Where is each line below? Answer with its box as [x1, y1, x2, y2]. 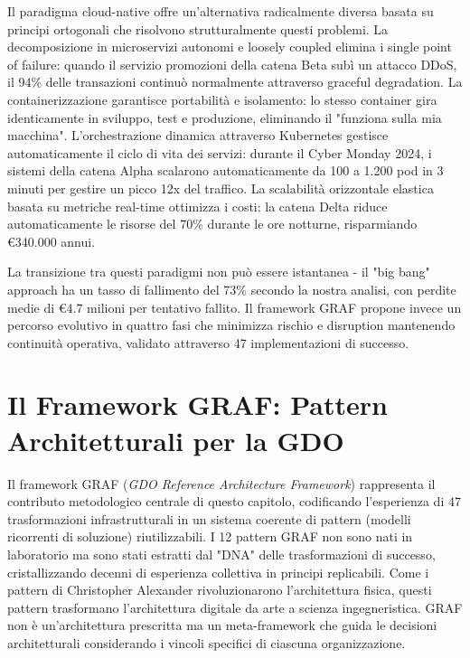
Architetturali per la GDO [7, 421, 344, 458]
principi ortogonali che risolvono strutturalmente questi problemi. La [7, 19, 389, 38]
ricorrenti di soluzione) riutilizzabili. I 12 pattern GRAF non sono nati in [7, 527, 413, 546]
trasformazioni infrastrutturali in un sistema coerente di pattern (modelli [7, 509, 411, 528]
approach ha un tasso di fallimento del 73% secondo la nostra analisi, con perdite [7, 279, 456, 298]
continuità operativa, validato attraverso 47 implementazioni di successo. [7, 333, 409, 352]
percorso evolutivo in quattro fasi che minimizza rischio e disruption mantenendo [7, 315, 456, 334]
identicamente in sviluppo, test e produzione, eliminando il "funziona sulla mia [7, 108, 442, 127]
